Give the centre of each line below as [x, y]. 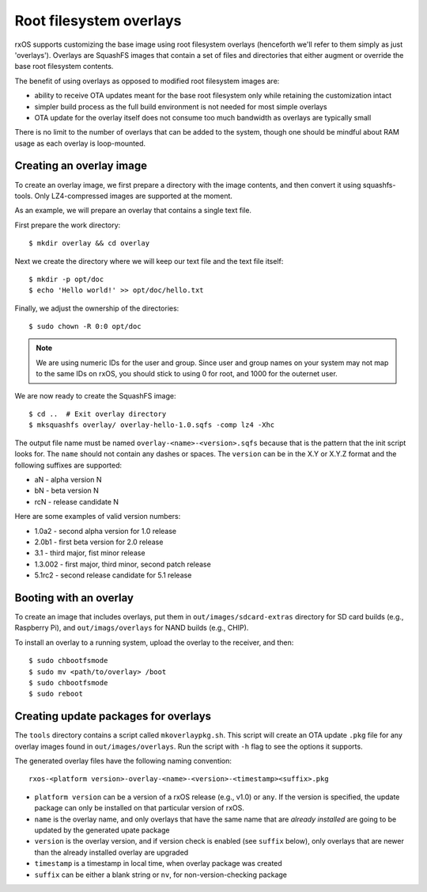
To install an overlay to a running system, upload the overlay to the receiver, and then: [154, 642]
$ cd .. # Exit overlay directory [98, 414]
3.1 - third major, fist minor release [90, 553]
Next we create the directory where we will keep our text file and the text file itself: [149, 261]
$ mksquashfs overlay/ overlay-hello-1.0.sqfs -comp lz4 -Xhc [152, 425]
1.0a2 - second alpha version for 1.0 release [106, 531]
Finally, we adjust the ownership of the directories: [97, 308]
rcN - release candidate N [76, 501]
